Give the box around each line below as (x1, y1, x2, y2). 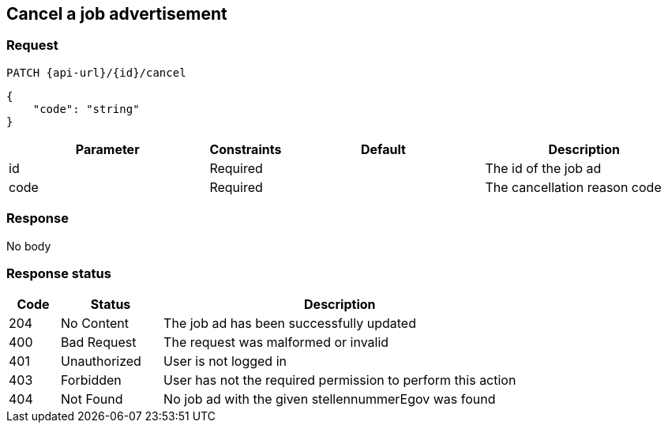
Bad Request (61, 334, 137, 351)
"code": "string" (32, 102, 140, 115)
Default (361, 141, 406, 157)
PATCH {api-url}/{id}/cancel (6, 66, 186, 79)
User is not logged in (163, 353, 287, 370)
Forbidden (61, 372, 122, 389)
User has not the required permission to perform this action (163, 372, 516, 389)
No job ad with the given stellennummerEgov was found (163, 391, 496, 408)
